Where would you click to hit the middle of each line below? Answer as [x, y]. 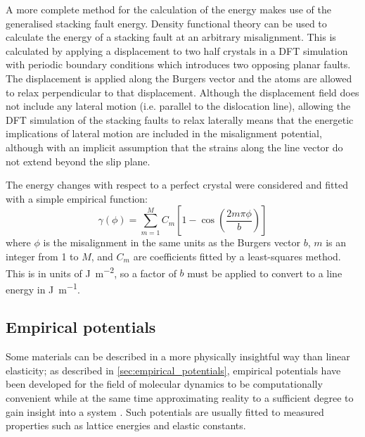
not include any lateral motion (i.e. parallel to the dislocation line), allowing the [178, 106]
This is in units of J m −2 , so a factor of [91, 272]
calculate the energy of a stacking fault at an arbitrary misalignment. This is [171, 37]
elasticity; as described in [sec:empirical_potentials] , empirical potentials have [173, 370]
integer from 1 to [42, 256]
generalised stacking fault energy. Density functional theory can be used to [166, 23]
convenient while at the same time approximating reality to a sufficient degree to [180, 397]
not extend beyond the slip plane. [78, 161]
